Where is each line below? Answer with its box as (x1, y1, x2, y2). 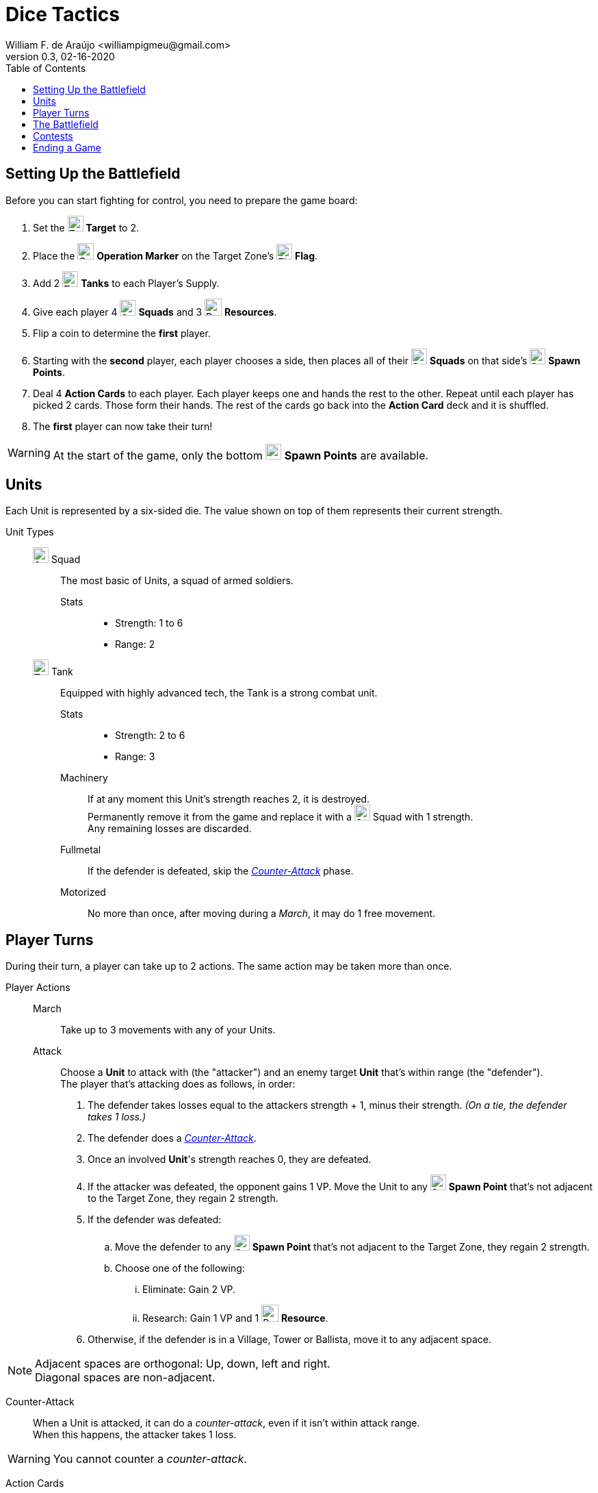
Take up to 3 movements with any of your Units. (60, 1024, 276, 1036)
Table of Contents (5, 62, 86, 74)
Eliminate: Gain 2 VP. (142, 1283, 236, 1296)
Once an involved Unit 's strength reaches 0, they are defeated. (88, 1153, 372, 1166)
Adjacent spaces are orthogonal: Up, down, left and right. (35, 1357, 330, 1371)
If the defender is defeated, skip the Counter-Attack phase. (88, 865, 354, 877)
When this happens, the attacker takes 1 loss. (33, 1429, 237, 1441)
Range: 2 (115, 638, 155, 651)
